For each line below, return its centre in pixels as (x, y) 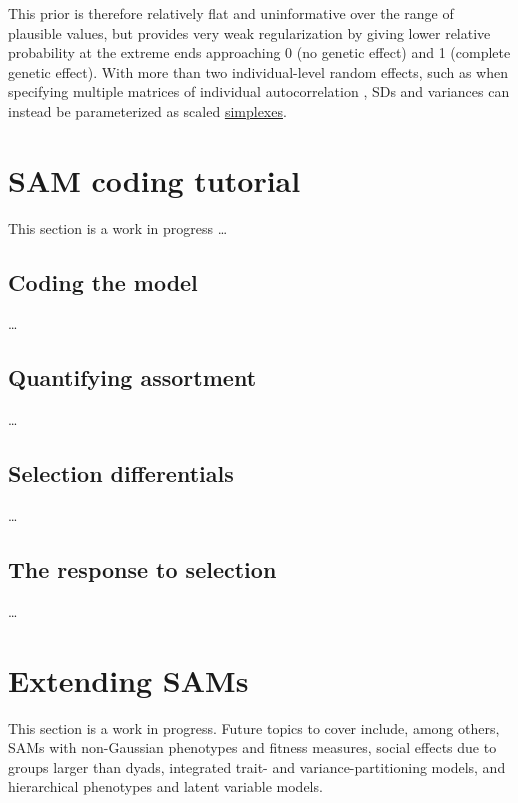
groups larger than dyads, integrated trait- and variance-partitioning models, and (257, 766)
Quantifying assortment (132, 377)
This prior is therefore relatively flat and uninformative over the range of (231, 13)
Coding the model (103, 281)
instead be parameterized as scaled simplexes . (147, 110)
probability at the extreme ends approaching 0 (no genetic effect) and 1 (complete (259, 52)
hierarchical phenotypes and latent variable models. (165, 786)
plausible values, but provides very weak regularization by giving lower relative (249, 32)
